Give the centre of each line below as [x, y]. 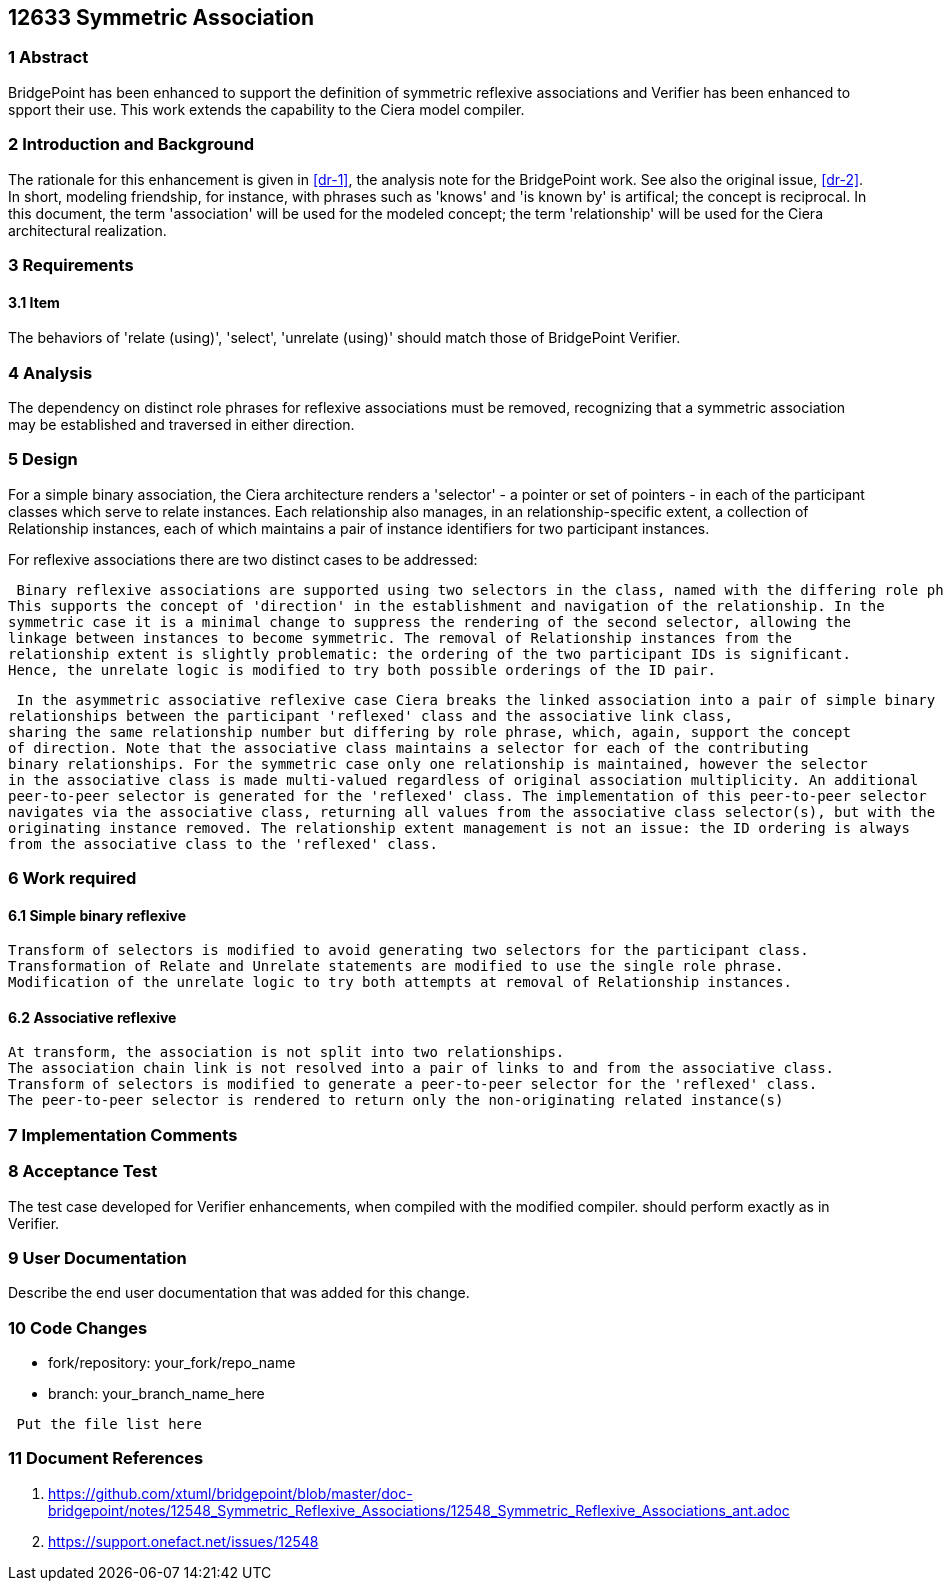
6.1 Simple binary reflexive [97, 915]
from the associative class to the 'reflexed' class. [223, 843]
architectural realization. [87, 230]
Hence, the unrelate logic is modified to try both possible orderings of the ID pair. [362, 669]
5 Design [43, 459]
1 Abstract [48, 57]
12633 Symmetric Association [161, 17]
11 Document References [106, 1458]
